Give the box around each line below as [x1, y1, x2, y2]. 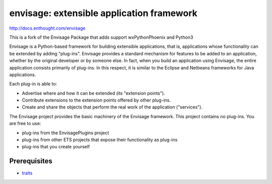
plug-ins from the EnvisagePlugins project [22, 130, 109, 136]
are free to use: [9, 121, 41, 127]
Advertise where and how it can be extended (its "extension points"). [22, 90, 165, 96]
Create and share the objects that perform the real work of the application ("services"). [22, 104, 203, 110]
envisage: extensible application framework [9, 8, 197, 19]
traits [22, 170, 33, 176]
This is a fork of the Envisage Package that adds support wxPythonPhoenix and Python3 [9, 34, 193, 40]
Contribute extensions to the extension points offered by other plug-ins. [22, 97, 171, 103]
